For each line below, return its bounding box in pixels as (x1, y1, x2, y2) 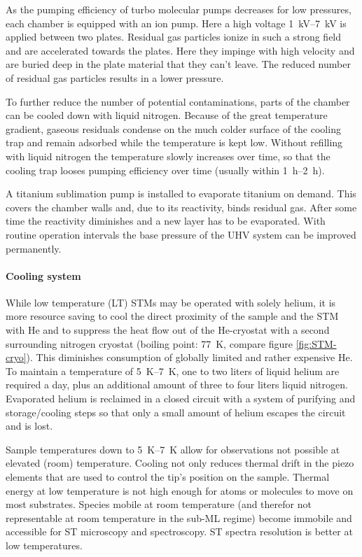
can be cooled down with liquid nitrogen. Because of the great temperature (6, 108, 328, 122)
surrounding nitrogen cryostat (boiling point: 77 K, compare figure (6, 336, 293, 351)
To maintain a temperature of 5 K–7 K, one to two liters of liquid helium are (6, 363, 340, 378)
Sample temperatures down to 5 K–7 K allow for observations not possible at (6, 442, 340, 456)
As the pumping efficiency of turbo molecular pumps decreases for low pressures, (6, 2, 351, 16)
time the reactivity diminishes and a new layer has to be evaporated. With (6, 213, 326, 228)
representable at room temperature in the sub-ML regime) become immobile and (6, 510, 352, 525)
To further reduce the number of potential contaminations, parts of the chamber (6, 94, 350, 108)
